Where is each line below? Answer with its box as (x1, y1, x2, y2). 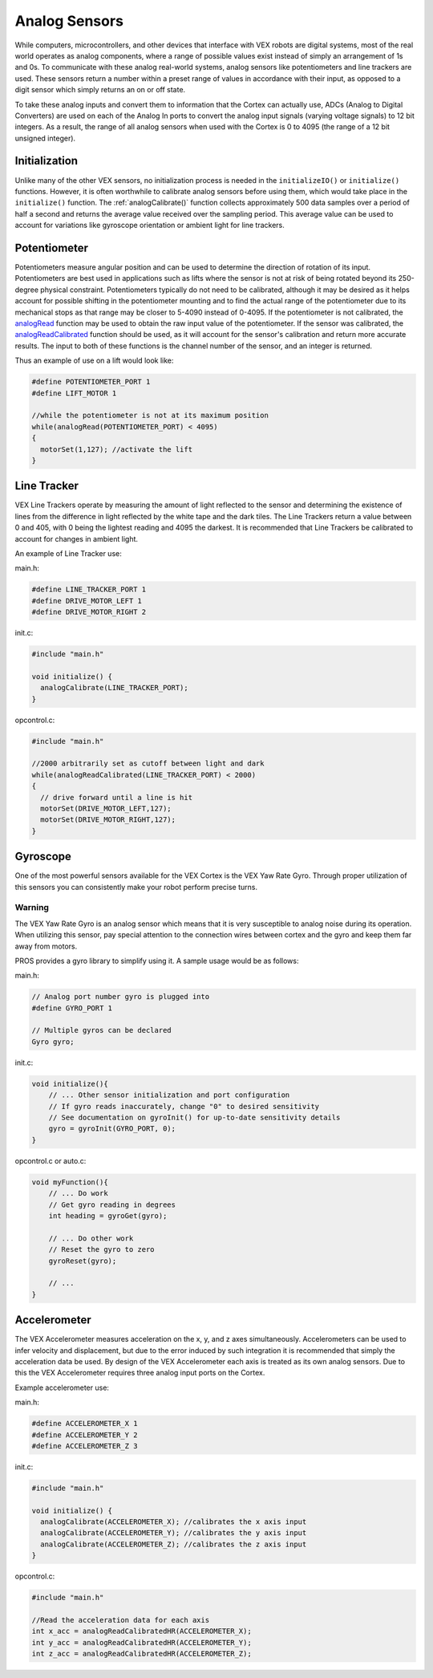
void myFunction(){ (31, 1177, 108, 1187)
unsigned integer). (14, 133, 76, 143)
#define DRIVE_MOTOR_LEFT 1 (31, 596, 142, 605)
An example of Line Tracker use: (14, 548, 122, 558)
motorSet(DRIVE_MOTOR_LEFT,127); (40, 803, 172, 813)
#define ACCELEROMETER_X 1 (31, 1419, 138, 1428)
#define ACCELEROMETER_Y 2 (31, 1430, 138, 1440)
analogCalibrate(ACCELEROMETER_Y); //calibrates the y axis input (40, 1529, 307, 1538)
